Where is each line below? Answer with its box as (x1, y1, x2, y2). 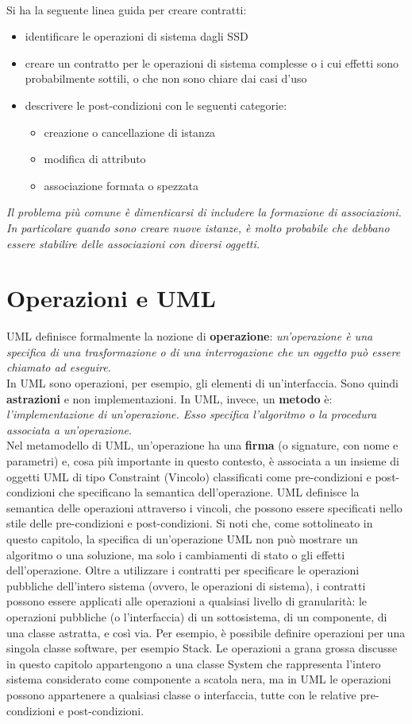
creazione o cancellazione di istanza (44, 123, 216, 140)
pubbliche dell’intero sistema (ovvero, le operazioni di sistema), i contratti (6, 577, 366, 594)
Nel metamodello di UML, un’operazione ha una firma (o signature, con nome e (6, 437, 399, 453)
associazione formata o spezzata (44, 177, 198, 193)
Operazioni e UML (6, 282, 216, 314)
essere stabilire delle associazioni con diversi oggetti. (6, 235, 260, 251)
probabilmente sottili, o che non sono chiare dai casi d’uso (25, 70, 307, 87)
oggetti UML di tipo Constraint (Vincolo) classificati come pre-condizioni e (6, 468, 372, 485)
